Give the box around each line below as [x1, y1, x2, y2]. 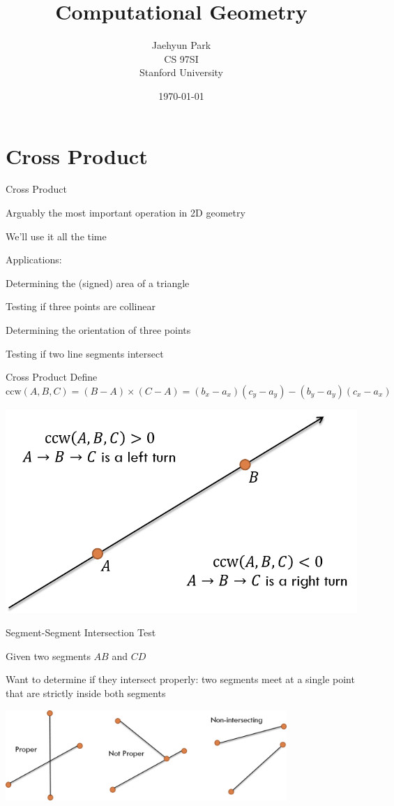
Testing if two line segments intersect [6, 346, 164, 360]
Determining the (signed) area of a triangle [6, 275, 190, 290]
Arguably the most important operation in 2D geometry [6, 205, 245, 220]
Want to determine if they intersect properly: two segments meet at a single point [6, 672, 355, 687]
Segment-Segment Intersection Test [6, 625, 156, 640]
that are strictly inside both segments [6, 685, 166, 700]
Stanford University [139, 65, 223, 80]
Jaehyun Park [151, 38, 211, 52]
